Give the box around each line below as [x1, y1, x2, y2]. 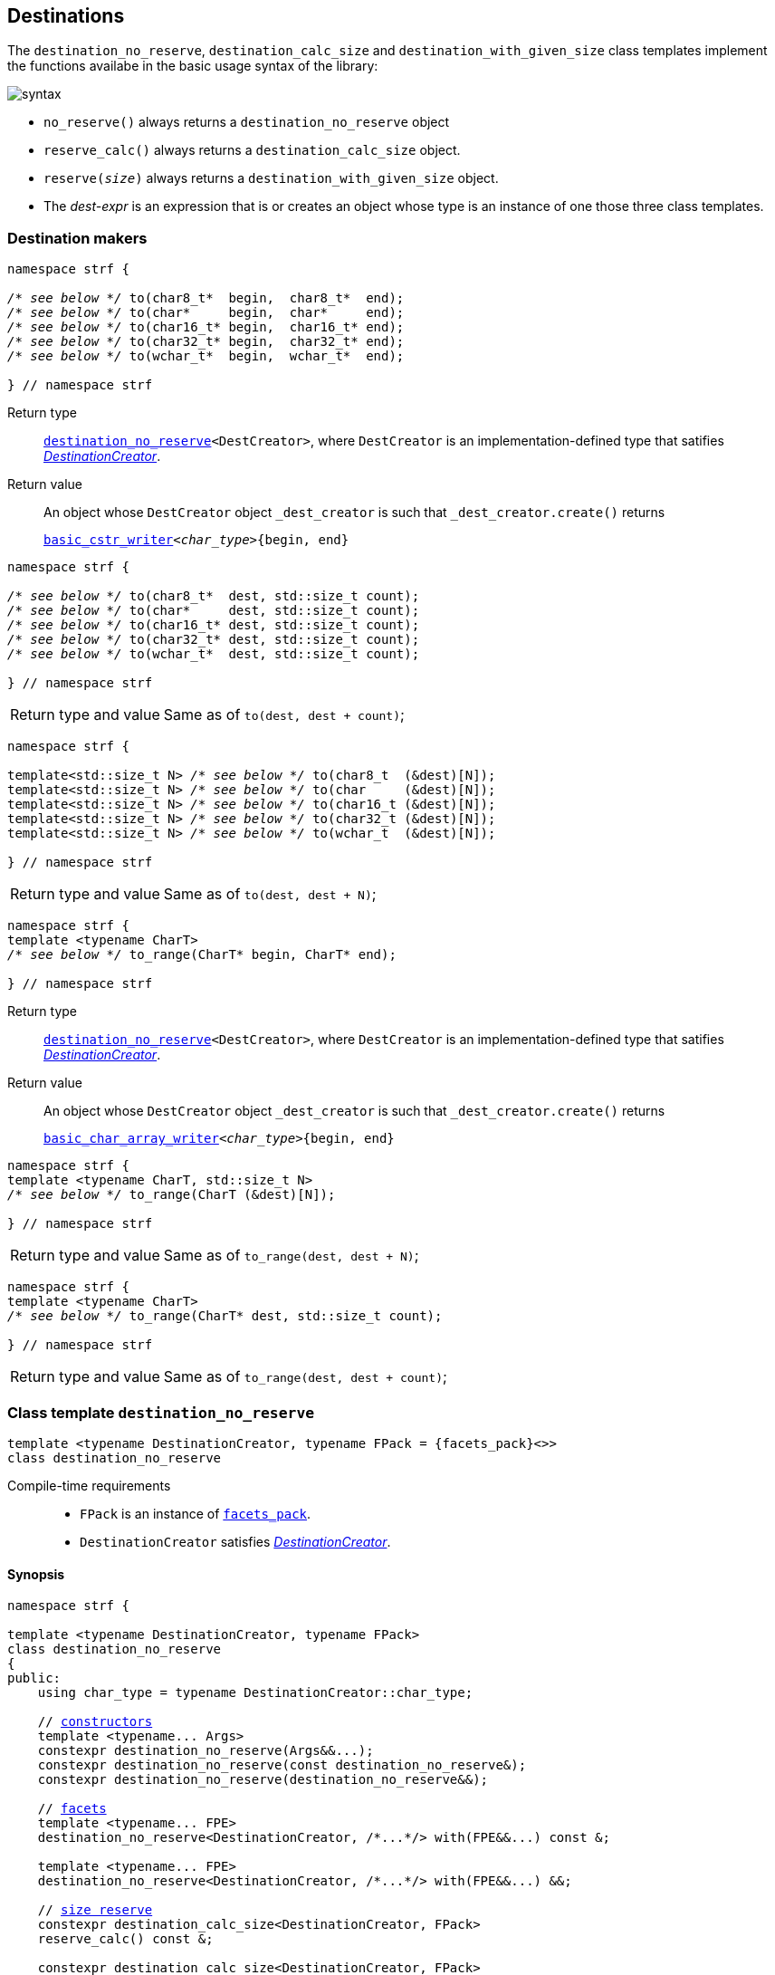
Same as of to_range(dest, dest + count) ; [163, 1367, 447, 1386]
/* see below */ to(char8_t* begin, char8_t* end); [7, 291, 405, 306]
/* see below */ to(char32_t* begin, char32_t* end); [7, 334, 405, 350]
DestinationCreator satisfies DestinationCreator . [80, 1533, 391, 1549]
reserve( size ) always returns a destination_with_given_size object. [43, 170, 499, 187]
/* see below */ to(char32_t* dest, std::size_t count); [7, 632, 420, 647]
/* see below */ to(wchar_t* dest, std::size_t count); [7, 647, 420, 662]
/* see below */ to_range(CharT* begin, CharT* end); [7, 947, 397, 963]
